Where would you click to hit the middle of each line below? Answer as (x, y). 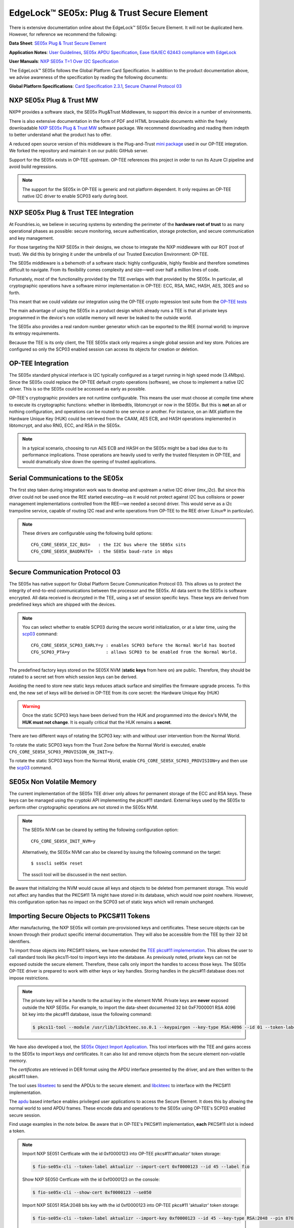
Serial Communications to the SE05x (66, 478)
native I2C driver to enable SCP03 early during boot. (75, 196)
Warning (31, 706)
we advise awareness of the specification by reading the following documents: (88, 77)
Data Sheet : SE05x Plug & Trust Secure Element (58, 43)
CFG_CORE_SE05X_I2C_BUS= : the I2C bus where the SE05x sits (109, 544)
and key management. (32, 238)
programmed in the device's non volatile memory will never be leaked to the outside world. (100, 317)
